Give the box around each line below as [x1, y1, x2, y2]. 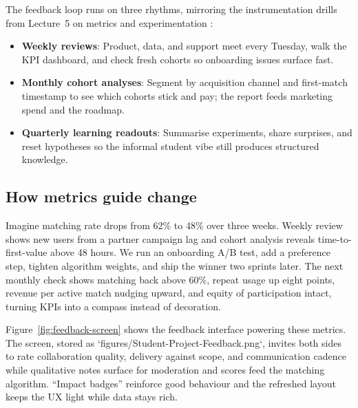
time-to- [317, 231, 352, 246]
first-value [6, 245, 48, 259]
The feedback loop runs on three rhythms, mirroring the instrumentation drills [6, 2, 337, 16]
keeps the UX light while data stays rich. [6, 389, 178, 404]
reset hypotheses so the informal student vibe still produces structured [21, 138, 319, 153]
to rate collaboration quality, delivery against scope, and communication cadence [6, 349, 346, 363]
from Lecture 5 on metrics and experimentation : [6, 15, 213, 30]
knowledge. [21, 152, 68, 167]
